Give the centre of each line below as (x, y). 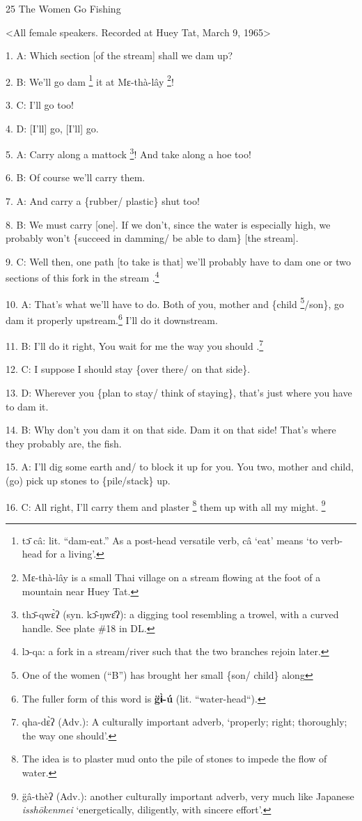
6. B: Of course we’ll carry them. (76, 177)
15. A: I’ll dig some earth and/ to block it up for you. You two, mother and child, (180, 467)
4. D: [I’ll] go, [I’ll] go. (52, 128)
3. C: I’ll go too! (40, 105)
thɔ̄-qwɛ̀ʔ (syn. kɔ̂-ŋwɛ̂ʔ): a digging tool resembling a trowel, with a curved (180, 614)
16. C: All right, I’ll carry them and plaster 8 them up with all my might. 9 (166, 505)
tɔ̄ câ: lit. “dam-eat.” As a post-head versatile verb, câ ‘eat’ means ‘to (170, 540)
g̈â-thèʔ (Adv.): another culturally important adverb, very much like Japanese (188, 796)
